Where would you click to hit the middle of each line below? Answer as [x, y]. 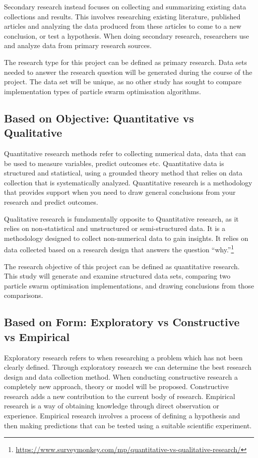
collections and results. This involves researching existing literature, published [122, 16]
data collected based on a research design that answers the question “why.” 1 [119, 249]
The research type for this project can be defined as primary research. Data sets [126, 62]
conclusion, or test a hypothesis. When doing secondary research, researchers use [127, 35]
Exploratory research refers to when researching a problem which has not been [124, 357]
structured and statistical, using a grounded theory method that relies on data [123, 173]
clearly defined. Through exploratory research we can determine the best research [128, 367]
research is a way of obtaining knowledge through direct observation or [112, 406]
